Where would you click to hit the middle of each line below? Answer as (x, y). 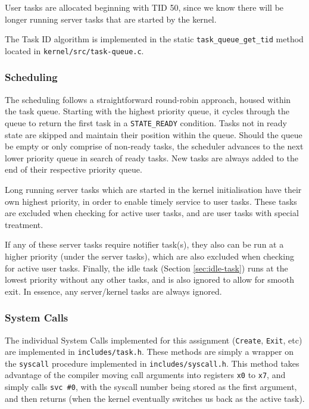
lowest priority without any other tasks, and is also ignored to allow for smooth (149, 280)
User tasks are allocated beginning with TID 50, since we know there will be (144, 7)
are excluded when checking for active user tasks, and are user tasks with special (152, 213)
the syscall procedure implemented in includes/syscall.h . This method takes (152, 363)
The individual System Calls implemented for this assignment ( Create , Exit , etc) (154, 340)
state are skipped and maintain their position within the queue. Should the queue (154, 134)
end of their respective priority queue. (74, 169)
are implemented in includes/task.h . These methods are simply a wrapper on (149, 352)
